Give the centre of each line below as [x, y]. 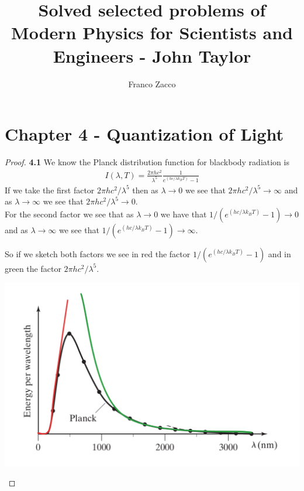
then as [145, 190]
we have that [184, 214]
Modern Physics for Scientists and [152, 33]
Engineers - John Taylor [152, 55]
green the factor [33, 268]
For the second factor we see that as [69, 214]
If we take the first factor [50, 190]
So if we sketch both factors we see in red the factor [98, 253]
